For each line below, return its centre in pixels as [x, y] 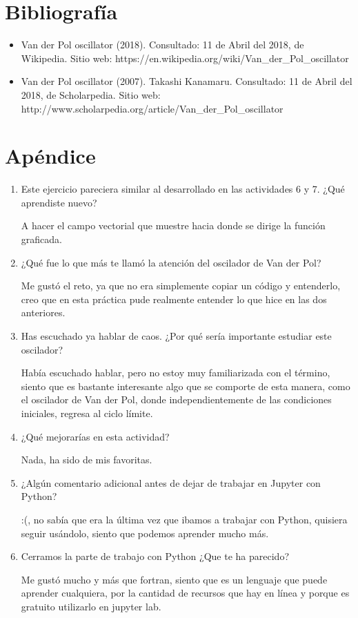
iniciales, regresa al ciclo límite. [87, 413]
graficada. [41, 239]
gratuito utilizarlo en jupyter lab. [91, 606]
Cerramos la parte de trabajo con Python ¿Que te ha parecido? [155, 556]
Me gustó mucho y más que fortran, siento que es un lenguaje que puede [174, 579]
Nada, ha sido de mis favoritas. [87, 460]
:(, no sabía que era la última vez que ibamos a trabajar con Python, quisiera [184, 519]
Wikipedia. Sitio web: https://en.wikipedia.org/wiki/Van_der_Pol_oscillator [185, 58]
